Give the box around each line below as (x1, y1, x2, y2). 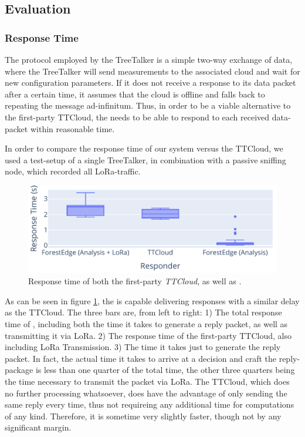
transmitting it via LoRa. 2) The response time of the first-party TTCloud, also (5, 329, 292, 341)
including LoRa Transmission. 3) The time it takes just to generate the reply (5, 341, 281, 353)
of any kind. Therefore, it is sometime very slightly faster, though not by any (5, 409, 282, 422)
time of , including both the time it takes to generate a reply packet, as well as (5, 318, 288, 330)
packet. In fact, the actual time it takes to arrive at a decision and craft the (5, 352, 277, 364)
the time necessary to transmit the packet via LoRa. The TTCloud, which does (5, 375, 290, 387)
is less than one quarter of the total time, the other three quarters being (35, 364, 295, 376)
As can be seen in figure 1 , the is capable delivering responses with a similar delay (5, 294, 300, 307)
